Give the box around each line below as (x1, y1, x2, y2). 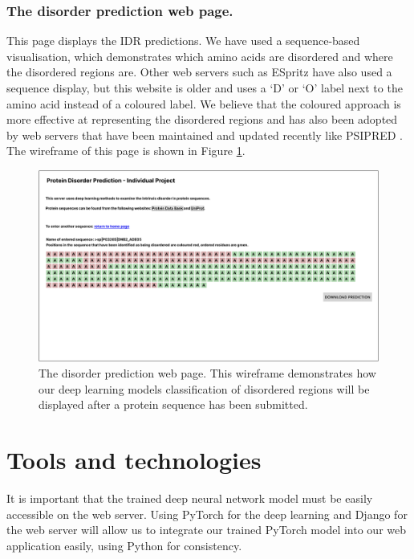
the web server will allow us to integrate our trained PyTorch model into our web (6, 521, 406, 538)
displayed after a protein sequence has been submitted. (39, 396, 308, 413)
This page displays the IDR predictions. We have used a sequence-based (6, 32, 360, 49)
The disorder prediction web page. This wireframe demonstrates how (39, 365, 376, 382)
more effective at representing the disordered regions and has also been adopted (6, 111, 398, 128)
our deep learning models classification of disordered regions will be (39, 380, 370, 397)
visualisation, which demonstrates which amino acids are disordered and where (6, 47, 393, 64)
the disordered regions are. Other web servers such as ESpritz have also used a (6, 63, 392, 80)
